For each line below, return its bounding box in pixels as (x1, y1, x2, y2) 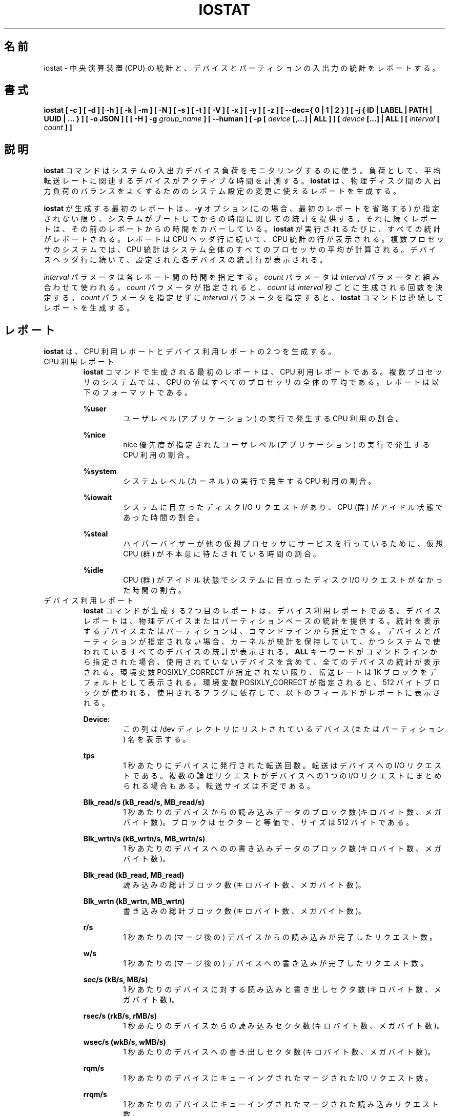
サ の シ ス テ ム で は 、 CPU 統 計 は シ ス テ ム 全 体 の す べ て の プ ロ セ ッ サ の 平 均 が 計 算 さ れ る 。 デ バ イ (44, 245, 436, 254)
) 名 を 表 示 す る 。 (123, 735, 190, 744)
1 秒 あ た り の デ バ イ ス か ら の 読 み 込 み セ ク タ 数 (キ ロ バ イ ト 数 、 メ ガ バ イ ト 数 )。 (123, 1021, 444, 1030)
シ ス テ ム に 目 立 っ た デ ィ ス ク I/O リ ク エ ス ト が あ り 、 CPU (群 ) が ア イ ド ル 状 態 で (123, 503, 443, 512)
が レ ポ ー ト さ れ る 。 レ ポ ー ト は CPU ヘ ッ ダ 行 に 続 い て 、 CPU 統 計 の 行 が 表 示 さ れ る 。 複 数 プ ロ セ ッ (44, 235, 444, 244)
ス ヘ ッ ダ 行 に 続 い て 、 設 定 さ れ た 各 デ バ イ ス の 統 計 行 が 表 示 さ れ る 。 (44, 255, 327, 264)
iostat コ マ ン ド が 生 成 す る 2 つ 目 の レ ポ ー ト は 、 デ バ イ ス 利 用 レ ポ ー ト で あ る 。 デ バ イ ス (83, 606, 441, 615)
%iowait (83, 493, 112, 502)
